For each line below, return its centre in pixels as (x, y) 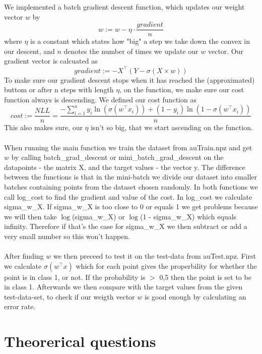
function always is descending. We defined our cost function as (100, 99)
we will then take (30, 216)
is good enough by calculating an (195, 296)
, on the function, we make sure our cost (182, 90)
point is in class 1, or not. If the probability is (75, 277)
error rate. (20, 306)
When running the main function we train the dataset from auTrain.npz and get (128, 147)
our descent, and (29, 51)
